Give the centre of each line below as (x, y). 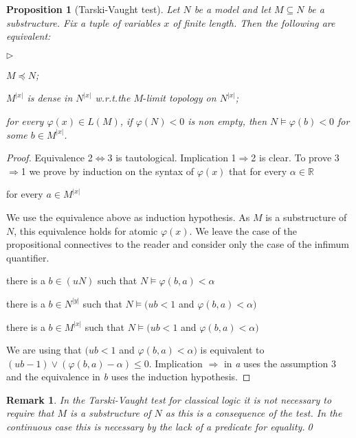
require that (30, 413)
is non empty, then (227, 120)
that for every (258, 171)
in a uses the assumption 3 (280, 363)
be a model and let (233, 9)
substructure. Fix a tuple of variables (84, 22)
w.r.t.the (113, 98)
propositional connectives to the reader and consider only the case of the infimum (178, 244)
